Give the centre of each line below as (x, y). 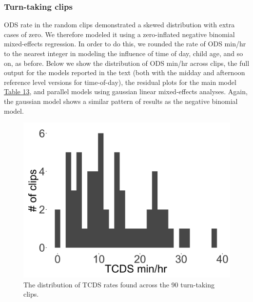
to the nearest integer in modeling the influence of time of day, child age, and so (124, 53)
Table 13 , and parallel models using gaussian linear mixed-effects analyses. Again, (126, 91)
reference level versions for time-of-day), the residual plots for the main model (120, 82)
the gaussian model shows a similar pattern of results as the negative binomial (121, 101)
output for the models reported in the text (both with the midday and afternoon (125, 72)
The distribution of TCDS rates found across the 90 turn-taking (119, 284)
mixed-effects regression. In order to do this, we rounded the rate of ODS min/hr (125, 44)
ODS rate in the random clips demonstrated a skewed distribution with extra (119, 25)
